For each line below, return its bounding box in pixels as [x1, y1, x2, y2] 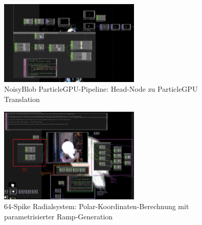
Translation [4, 93, 40, 104]
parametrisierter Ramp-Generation [4, 211, 113, 221]
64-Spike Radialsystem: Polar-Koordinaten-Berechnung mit [4, 201, 189, 212]
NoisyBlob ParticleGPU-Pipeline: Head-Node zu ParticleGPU [4, 84, 198, 94]
